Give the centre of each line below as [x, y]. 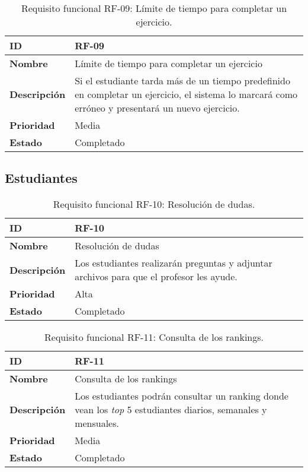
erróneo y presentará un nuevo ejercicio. [157, 108]
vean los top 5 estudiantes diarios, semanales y [171, 410]
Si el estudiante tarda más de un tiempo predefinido [182, 80]
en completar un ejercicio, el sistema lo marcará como [186, 94]
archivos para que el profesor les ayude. [156, 277]
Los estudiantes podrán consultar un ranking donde [182, 396]
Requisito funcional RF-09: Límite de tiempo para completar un [154, 8]
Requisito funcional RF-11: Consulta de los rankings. [154, 337]
